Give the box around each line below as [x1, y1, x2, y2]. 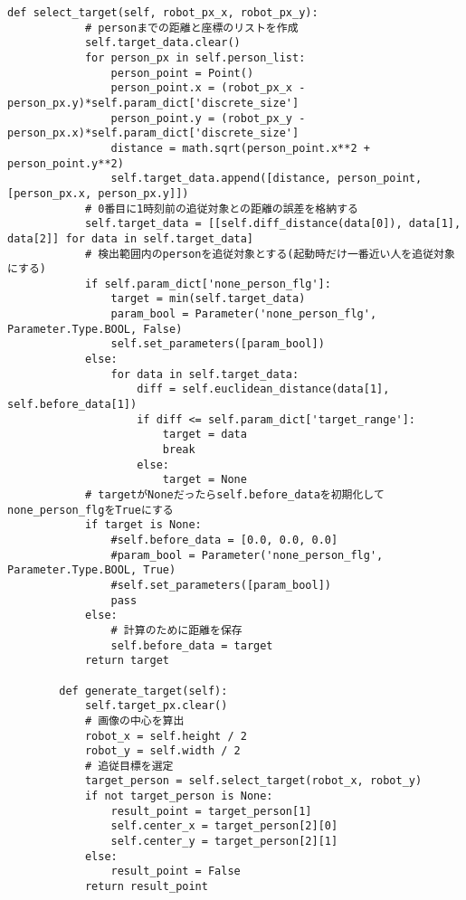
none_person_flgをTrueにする [7, 503, 174, 516]
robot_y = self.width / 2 [84, 744, 241, 758]
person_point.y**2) [7, 156, 124, 170]
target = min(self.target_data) [110, 292, 306, 306]
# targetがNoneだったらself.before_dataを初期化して [84, 488, 385, 501]
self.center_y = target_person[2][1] [110, 835, 338, 848]
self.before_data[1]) [7, 398, 138, 412]
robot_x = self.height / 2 [84, 729, 247, 743]
